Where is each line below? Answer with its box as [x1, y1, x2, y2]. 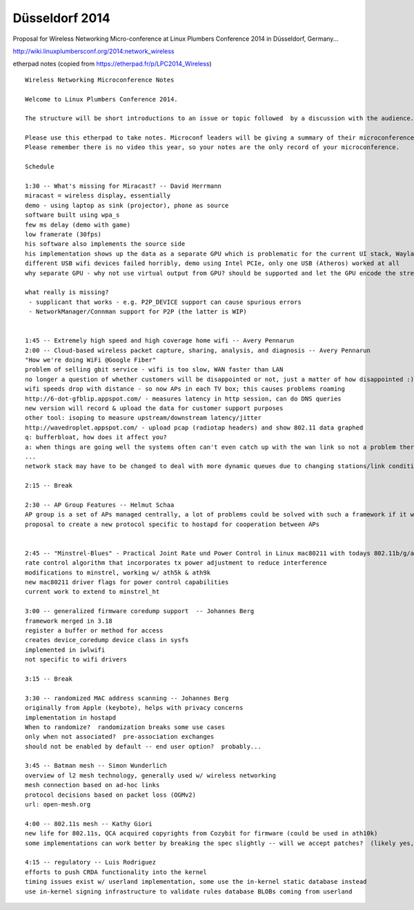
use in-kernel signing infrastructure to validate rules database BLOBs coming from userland [25, 887, 353, 896]
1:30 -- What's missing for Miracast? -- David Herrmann [25, 182, 222, 190]
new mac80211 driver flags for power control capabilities [25, 579, 229, 586]
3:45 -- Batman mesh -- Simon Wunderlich [25, 762, 167, 770]
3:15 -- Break [25, 675, 72, 683]
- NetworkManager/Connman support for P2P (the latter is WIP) [28, 308, 248, 316]
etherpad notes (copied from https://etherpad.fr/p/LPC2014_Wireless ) [12, 59, 212, 68]
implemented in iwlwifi [25, 646, 106, 654]
